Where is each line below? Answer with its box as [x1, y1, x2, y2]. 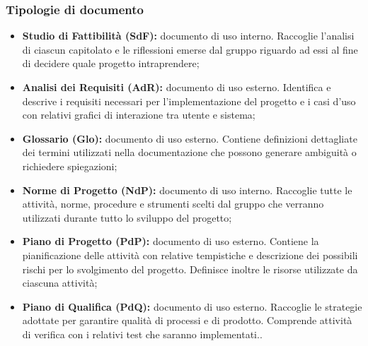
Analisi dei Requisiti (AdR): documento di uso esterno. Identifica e [22, 80, 331, 94]
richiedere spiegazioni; [22, 158, 117, 173]
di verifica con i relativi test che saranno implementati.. [22, 326, 263, 341]
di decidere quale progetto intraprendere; [22, 56, 200, 71]
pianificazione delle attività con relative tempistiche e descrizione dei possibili [22, 247, 358, 262]
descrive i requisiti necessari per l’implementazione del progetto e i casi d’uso [22, 93, 356, 108]
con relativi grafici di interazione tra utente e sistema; [22, 107, 255, 122]
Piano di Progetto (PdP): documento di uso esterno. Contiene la [22, 234, 319, 249]
